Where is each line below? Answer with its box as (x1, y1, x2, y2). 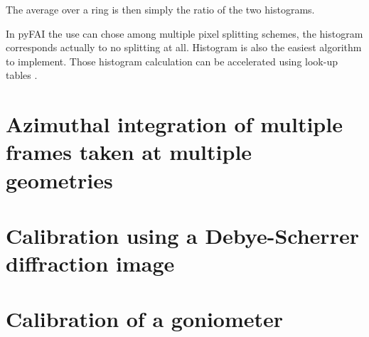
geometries (6, 165, 113, 194)
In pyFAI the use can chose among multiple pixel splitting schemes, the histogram (6, 26, 363, 41)
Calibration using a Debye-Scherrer (6, 220, 359, 250)
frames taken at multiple (6, 137, 252, 166)
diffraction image (6, 249, 175, 278)
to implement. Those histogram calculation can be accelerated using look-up (6, 53, 338, 68)
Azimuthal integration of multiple (6, 109, 343, 139)
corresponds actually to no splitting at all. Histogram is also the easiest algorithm (6, 40, 362, 55)
